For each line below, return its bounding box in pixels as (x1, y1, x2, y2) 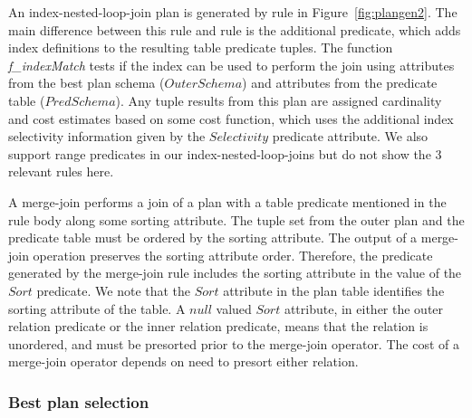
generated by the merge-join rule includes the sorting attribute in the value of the (8, 263, 462, 282)
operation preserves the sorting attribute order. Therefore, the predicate (33, 245, 433, 264)
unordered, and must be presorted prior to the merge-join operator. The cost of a (8, 334, 459, 353)
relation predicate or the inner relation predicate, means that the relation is (8, 317, 429, 336)
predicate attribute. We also (272, 127, 429, 146)
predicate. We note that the (36, 280, 191, 299)
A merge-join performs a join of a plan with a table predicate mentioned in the (8, 192, 447, 211)
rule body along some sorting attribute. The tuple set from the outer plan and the (8, 210, 465, 229)
